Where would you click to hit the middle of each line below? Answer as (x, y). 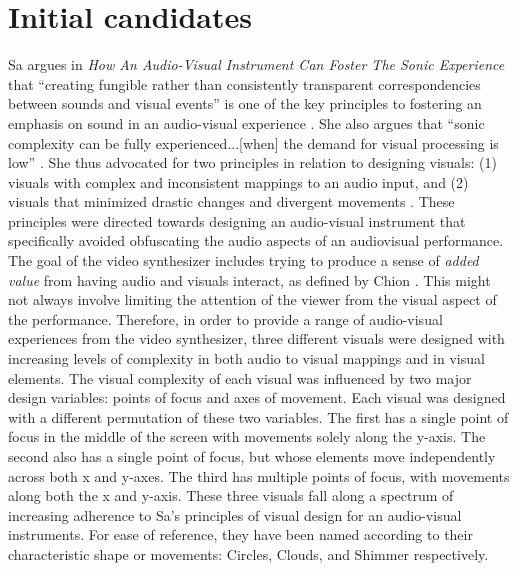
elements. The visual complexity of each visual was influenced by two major (240, 377)
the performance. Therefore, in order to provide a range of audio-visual (225, 318)
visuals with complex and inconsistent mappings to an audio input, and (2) (238, 181)
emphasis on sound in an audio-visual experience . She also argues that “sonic (246, 122)
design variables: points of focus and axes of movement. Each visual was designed (257, 397)
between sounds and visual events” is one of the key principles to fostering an (245, 103)
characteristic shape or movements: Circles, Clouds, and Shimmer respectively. (248, 553)
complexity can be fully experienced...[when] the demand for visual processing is (253, 142)
